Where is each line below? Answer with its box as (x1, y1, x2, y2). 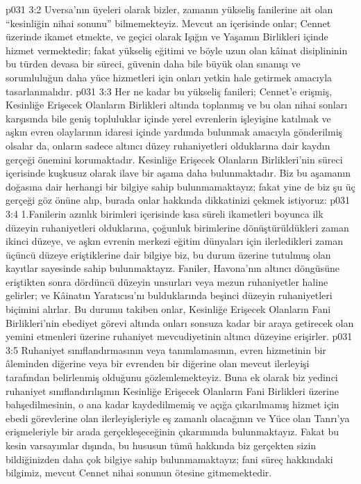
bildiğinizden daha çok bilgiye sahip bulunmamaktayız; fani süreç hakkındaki (6, 451, 333, 466)
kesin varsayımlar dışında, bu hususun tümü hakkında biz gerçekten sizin (6, 438, 317, 452)
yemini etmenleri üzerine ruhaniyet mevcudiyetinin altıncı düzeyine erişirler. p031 (6, 329, 353, 344)
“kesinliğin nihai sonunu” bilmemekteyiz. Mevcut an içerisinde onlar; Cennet (6, 15, 331, 30)
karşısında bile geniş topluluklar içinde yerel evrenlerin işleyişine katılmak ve (6, 111, 331, 125)
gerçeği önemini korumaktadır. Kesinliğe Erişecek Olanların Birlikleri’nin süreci (6, 152, 343, 166)
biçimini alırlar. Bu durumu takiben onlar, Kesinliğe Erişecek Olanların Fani (6, 302, 331, 316)
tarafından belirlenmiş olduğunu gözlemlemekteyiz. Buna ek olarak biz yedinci (6, 370, 338, 385)
